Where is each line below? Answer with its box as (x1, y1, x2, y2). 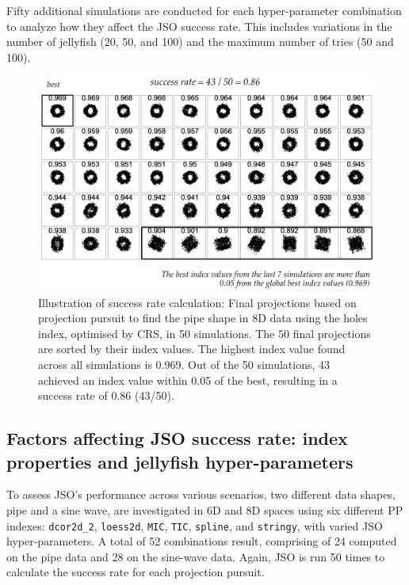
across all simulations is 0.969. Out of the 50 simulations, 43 (38, 355, 331, 372)
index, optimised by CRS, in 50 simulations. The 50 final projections (38, 325, 371, 341)
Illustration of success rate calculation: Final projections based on (38, 294, 357, 310)
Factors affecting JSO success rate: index (6, 426, 348, 450)
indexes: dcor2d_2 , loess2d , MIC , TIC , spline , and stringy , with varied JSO (6, 517, 383, 534)
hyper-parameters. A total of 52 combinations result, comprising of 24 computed (6, 533, 397, 549)
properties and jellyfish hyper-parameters (6, 449, 354, 473)
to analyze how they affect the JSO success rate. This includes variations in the (6, 17, 392, 34)
